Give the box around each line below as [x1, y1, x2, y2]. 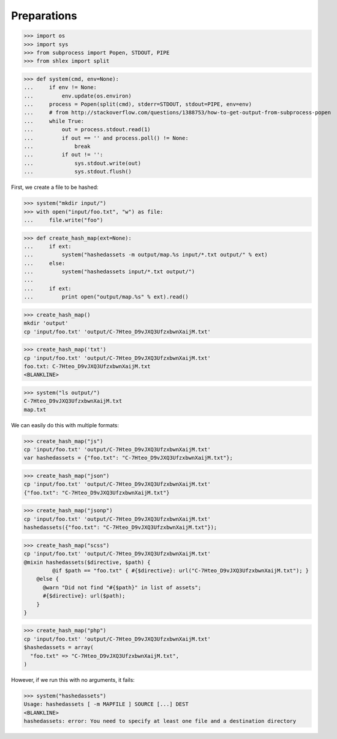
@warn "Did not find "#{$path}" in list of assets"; [43, 584, 201, 591]
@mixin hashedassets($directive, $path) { [23, 558, 151, 566]
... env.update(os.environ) [23, 92, 132, 99]
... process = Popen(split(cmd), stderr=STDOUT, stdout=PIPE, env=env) [23, 101, 252, 108]
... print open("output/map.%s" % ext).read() [23, 294, 189, 300]
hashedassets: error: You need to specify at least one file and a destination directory [23, 718, 297, 725]
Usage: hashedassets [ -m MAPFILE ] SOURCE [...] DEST [23, 701, 189, 708]
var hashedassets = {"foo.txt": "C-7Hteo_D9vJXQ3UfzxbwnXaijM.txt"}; [23, 454, 233, 462]
